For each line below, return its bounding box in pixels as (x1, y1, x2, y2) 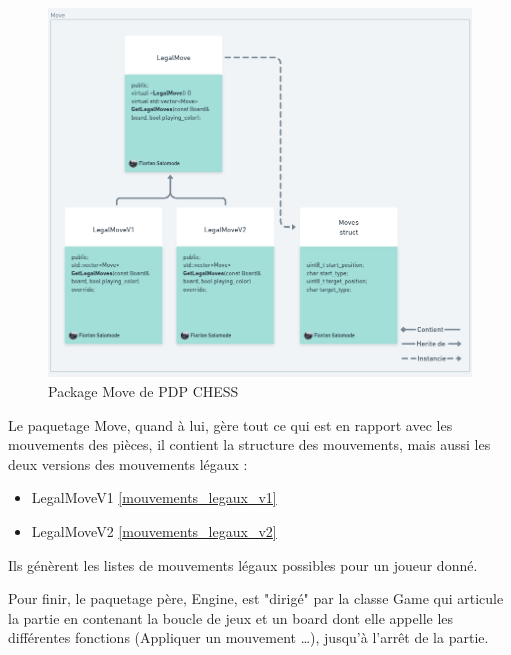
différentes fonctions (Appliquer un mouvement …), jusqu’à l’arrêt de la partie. (8, 627, 489, 648)
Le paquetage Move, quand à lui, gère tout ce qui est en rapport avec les (8, 414, 453, 435)
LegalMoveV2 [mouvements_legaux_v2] (31, 520, 277, 541)
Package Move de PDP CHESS (48, 380, 239, 401)
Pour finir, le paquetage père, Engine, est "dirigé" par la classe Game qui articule (8, 588, 504, 609)
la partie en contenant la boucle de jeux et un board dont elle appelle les (8, 607, 454, 628)
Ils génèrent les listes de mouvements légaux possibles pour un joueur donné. (8, 554, 478, 575)
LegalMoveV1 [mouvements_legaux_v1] (31, 487, 277, 508)
